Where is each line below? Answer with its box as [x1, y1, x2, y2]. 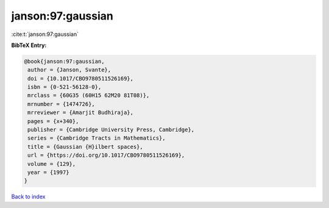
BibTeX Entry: [11, 41, 47, 49]
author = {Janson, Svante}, [27, 66, 111, 73]
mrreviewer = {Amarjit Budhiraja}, [27, 109, 134, 116]
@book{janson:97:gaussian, [24, 58, 105, 65]
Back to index [11, 193, 46, 201]
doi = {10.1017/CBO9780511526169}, [27, 75, 134, 82]
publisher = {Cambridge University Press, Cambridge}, [27, 126, 195, 134]
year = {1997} [27, 169, 69, 176]
